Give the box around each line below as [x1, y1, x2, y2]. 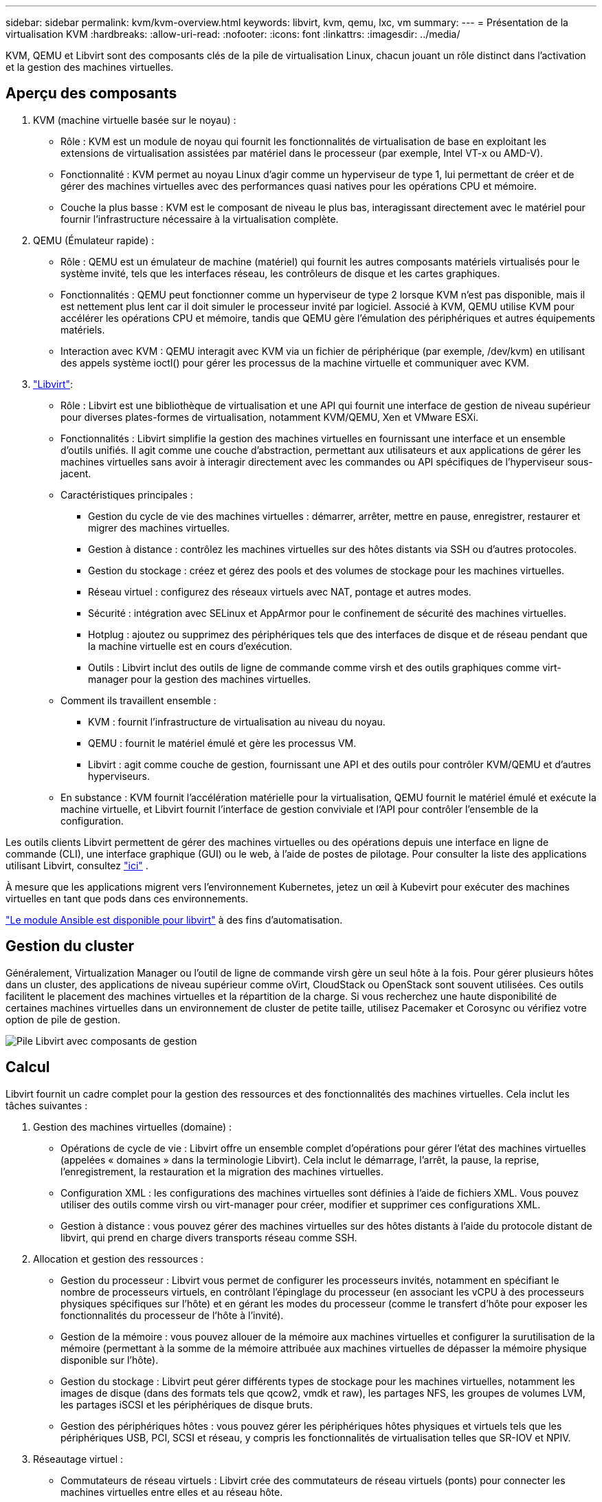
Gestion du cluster [5, 937, 135, 955]
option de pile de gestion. [5, 1013, 121, 1025]
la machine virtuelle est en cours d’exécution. [88, 640, 293, 652]
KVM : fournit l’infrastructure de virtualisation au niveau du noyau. [88, 715, 386, 728]
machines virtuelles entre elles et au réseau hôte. [60, 1485, 283, 1498]
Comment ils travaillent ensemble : [60, 694, 216, 706]
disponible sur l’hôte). [60, 1353, 159, 1366]
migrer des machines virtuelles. [88, 521, 230, 534]
